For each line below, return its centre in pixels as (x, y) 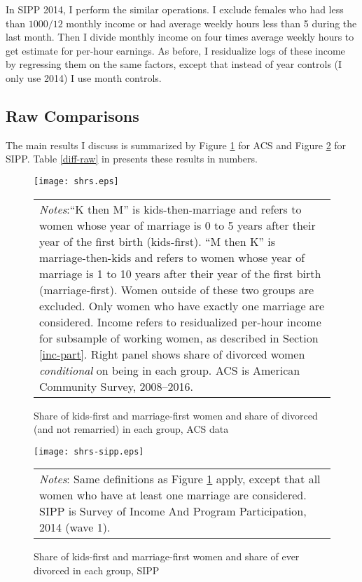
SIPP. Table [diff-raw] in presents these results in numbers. (132, 159)
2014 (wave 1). (75, 527)
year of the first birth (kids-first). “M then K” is (157, 241)
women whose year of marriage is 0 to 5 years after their (177, 225)
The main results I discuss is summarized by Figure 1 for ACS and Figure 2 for (176, 145)
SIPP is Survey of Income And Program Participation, (173, 511)
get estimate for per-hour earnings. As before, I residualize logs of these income (175, 50)
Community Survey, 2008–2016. (117, 386)
